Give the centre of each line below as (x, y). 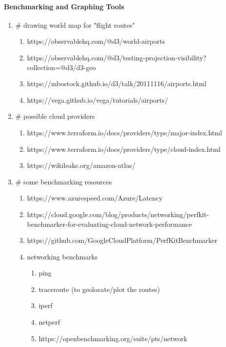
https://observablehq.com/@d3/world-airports (96, 41)
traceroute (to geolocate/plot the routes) (99, 289)
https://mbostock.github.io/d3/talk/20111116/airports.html (117, 83)
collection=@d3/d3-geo (61, 67)
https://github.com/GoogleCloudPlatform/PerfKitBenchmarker (122, 240)
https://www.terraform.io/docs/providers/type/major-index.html (124, 132)
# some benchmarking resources (64, 181)
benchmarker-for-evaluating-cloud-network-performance (109, 224)
